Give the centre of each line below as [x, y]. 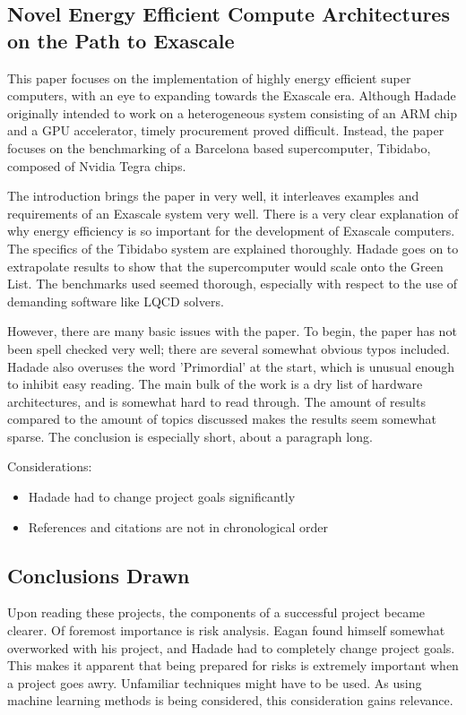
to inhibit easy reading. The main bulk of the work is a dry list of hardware [215, 384]
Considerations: [50, 466]
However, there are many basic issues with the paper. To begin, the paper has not [232, 331]
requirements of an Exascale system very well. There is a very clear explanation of [233, 213]
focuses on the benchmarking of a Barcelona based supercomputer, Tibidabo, [219, 147]
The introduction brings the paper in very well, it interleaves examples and [213, 196]
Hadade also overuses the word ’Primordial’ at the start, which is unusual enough [231, 366]
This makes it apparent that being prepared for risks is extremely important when [233, 665]
